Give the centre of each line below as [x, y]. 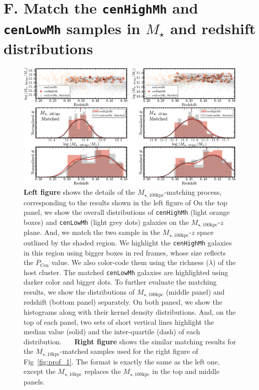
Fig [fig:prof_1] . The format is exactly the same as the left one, [122, 361]
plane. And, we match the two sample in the [92, 232]
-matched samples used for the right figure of [129, 351]
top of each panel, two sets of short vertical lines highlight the [119, 321]
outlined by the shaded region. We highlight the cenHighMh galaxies [128, 242]
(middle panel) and [195, 291]
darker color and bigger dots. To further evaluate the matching [120, 282]
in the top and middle [186, 371]
